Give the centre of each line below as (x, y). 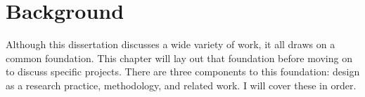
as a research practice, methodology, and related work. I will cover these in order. (181, 85)
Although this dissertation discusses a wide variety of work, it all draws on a (171, 44)
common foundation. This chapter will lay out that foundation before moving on (179, 58)
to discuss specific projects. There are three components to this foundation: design (183, 72)
